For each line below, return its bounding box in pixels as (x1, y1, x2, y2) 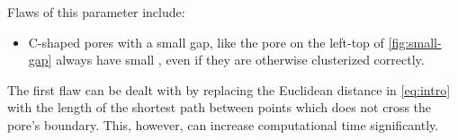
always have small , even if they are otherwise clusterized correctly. (56, 50, 425, 69)
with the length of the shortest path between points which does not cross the (7, 98, 432, 117)
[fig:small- (388, 32, 442, 51)
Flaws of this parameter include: (7, 3, 185, 21)
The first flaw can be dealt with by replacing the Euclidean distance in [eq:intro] (7, 80, 451, 99)
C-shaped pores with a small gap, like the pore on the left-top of (28, 32, 384, 51)
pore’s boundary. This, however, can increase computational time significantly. (7, 115, 439, 134)
